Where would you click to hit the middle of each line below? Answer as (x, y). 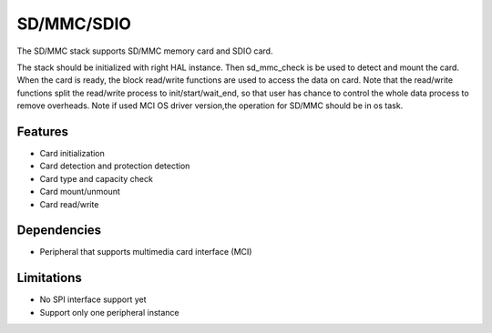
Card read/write (69, 204)
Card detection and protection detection (115, 166)
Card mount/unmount (80, 192)
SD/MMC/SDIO (74, 24)
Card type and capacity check (97, 178)
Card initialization (72, 154)
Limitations (49, 278)
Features (42, 131)
